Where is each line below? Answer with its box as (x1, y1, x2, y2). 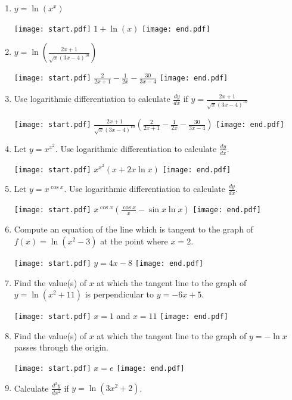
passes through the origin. (14, 341, 109, 354)
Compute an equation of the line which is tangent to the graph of (14, 223, 253, 235)
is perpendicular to (85, 288, 154, 300)
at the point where (100, 234, 168, 247)
